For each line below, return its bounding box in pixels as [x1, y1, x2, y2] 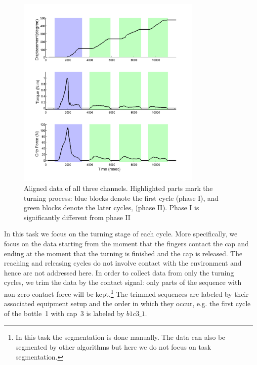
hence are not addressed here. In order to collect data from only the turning [4, 267, 234, 277]
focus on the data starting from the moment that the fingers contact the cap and [4, 238, 249, 248]
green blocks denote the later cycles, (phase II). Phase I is [24, 202, 199, 213]
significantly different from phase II [24, 212, 130, 222]
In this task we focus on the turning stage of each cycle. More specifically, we [4, 228, 238, 239]
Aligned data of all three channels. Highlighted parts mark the [24, 182, 213, 193]
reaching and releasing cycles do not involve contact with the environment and [4, 258, 242, 268]
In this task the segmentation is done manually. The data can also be [15, 332, 225, 342]
